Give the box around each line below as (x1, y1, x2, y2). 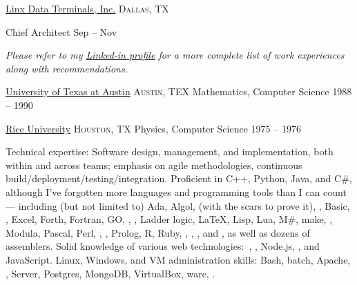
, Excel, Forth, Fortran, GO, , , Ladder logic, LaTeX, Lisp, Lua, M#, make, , (6, 212, 333, 226)
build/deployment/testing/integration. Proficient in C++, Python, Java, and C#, (6, 171, 352, 186)
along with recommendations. (6, 61, 128, 75)
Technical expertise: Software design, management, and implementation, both (6, 144, 334, 159)
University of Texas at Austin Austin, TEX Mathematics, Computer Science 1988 (6, 84, 352, 99)
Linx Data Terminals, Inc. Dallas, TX (6, 1, 169, 15)
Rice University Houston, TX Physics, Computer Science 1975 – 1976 (6, 121, 301, 135)
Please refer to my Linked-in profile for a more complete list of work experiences (6, 48, 345, 62)
